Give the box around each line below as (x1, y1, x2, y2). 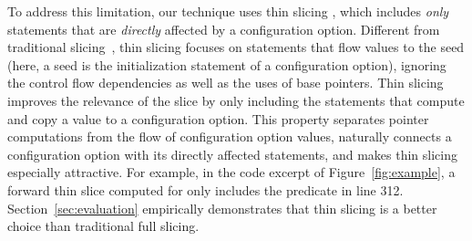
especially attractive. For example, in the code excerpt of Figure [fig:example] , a (7, 162, 456, 182)
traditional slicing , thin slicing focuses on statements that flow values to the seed (7, 37, 465, 57)
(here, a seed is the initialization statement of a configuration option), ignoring (7, 55, 446, 74)
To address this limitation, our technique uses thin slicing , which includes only (7, 2, 449, 20)
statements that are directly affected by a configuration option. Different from (7, 19, 440, 38)
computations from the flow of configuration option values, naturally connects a (7, 127, 452, 146)
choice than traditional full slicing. (7, 216, 200, 236)
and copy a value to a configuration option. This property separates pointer (7, 109, 429, 128)
